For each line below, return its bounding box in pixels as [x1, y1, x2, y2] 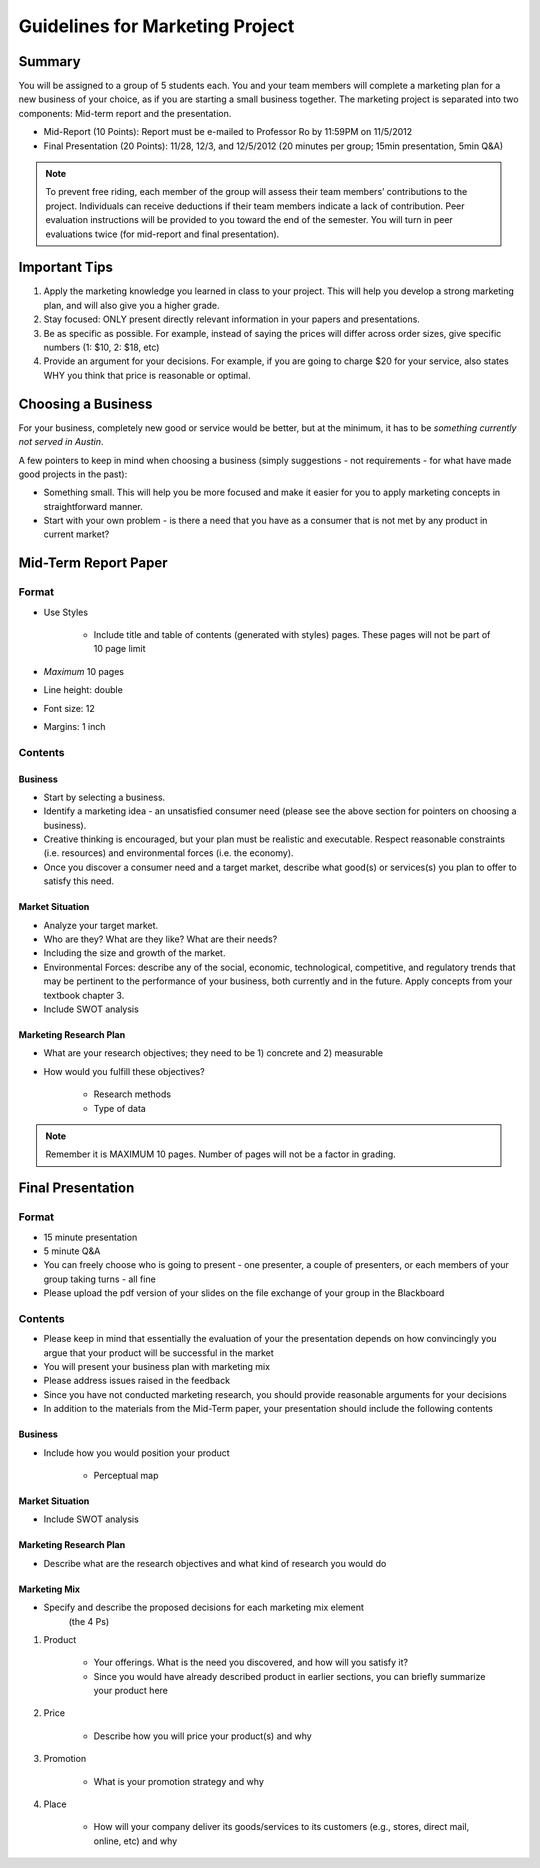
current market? [43, 528, 110, 540]
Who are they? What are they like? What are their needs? [43, 933, 278, 945]
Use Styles [43, 606, 89, 618]
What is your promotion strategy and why [93, 1775, 265, 1787]
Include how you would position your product [43, 1446, 230, 1459]
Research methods [93, 1088, 172, 1100]
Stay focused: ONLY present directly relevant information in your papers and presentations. [43, 313, 420, 325]
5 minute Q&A [43, 1245, 101, 1257]
